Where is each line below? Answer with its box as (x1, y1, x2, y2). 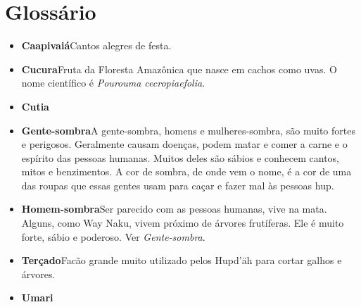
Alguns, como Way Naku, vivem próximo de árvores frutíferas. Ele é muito (21, 215, 344, 230)
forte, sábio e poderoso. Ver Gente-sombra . (21, 229, 205, 244)
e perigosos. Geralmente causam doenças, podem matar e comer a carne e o (21, 137, 348, 151)
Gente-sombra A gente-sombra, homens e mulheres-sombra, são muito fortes (21, 123, 355, 137)
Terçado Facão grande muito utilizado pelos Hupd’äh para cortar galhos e (21, 253, 342, 268)
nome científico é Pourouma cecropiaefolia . (21, 75, 205, 90)
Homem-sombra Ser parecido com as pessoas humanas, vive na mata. (21, 201, 327, 216)
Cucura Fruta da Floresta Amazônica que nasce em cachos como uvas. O (21, 61, 337, 76)
